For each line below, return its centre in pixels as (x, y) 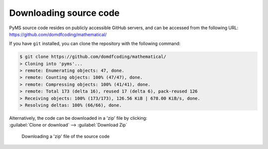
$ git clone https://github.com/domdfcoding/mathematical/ (93, 57)
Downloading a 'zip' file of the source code (66, 136)
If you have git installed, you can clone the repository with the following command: (95, 44)
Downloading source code (65, 13)
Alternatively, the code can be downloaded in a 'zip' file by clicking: (78, 118)
